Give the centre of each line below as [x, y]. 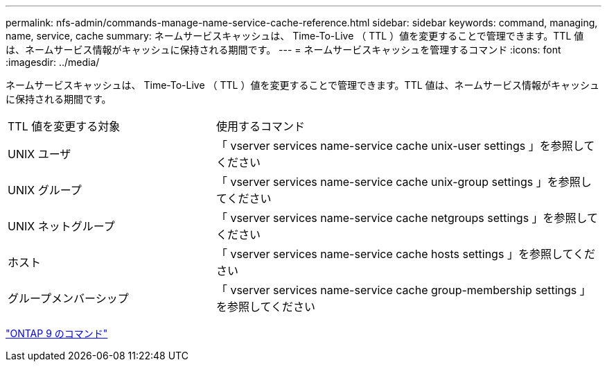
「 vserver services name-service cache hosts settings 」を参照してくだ [405, 254]
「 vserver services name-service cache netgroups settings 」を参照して [407, 218]
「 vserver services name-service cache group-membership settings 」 [403, 290]
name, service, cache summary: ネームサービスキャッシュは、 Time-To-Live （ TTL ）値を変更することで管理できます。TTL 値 [295, 36]
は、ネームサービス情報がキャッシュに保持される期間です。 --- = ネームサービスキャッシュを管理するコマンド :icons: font [283, 50]
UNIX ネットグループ [61, 226]
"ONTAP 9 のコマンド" [57, 333]
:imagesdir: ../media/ [53, 62]
